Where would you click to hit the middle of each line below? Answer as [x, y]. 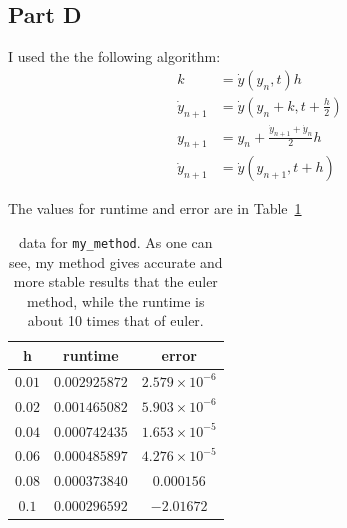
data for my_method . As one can [115, 241]
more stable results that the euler [115, 281]
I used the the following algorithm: [114, 56]
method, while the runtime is [116, 300]
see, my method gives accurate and [115, 261]
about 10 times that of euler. [115, 320]
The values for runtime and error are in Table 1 [155, 208]
